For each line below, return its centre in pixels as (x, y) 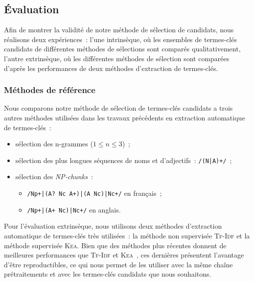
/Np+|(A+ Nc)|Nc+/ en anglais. (74, 209)
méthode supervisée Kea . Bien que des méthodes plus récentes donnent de (115, 245)
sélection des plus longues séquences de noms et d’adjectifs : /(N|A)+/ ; (124, 160)
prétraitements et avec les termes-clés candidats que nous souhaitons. (108, 274)
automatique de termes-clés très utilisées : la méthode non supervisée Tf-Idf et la (127, 235)
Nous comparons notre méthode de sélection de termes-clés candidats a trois (118, 108)
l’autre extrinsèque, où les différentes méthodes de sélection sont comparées (117, 58)
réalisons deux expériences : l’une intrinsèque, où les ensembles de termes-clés (120, 39)
